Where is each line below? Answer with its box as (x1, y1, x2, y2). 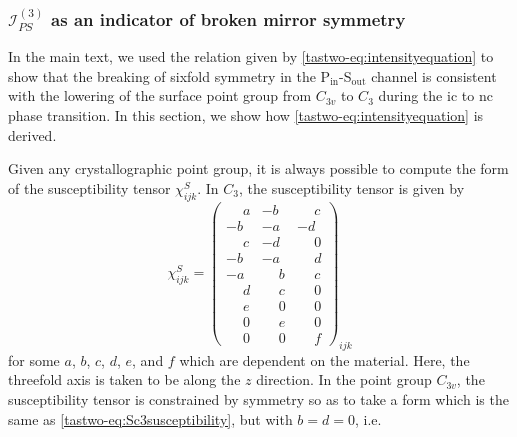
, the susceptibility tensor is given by (238, 177, 465, 198)
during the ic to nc (378, 85, 493, 106)
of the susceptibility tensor (8, 177, 171, 198)
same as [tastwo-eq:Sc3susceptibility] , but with (8, 408, 293, 429)
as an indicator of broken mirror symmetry (51, 6, 406, 31)
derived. (8, 124, 57, 145)
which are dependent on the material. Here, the (179, 349, 470, 370)
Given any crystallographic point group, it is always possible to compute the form (8, 158, 509, 179)
